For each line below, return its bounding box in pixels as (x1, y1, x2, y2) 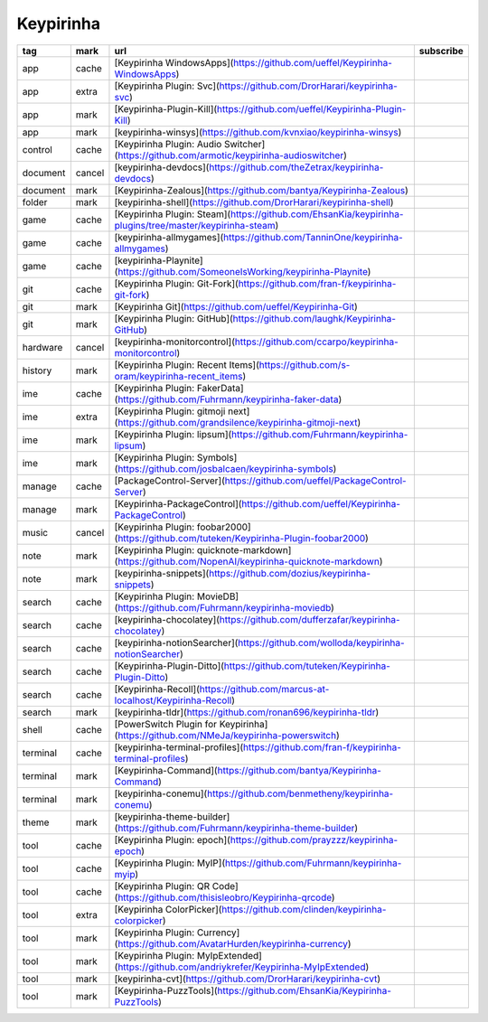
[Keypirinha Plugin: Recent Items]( (114, 358, 259, 370)
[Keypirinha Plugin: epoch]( (114, 833, 230, 846)
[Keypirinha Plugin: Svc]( (114, 80, 221, 92)
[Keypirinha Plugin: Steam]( (114, 208, 231, 220)
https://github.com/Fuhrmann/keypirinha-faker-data (117, 393, 339, 406)
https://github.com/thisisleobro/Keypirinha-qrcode (117, 891, 333, 904)
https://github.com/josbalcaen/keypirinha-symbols (117, 462, 333, 474)
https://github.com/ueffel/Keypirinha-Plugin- (217, 102, 407, 115)
